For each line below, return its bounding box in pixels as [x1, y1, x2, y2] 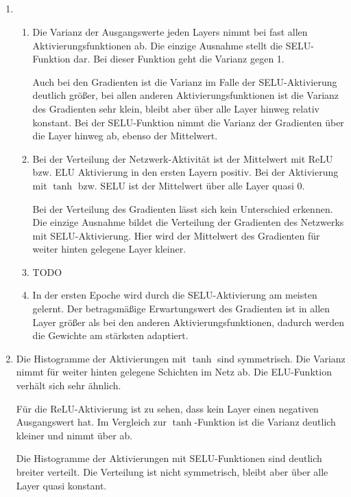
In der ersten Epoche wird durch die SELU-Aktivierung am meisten [32, 288, 317, 302]
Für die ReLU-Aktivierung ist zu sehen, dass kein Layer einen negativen [16, 401, 319, 415]
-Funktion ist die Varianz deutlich [194, 415, 336, 429]
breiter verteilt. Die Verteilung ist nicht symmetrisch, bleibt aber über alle [16, 465, 328, 479]
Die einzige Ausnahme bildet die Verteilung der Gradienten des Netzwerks [32, 215, 344, 229]
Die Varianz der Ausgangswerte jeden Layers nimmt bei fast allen [32, 24, 308, 38]
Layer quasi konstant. [16, 478, 107, 492]
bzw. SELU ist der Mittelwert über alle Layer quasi [77, 178, 294, 192]
